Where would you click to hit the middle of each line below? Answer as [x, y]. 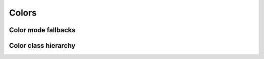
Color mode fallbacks [42, 30]
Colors [23, 13]
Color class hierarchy [42, 46]
